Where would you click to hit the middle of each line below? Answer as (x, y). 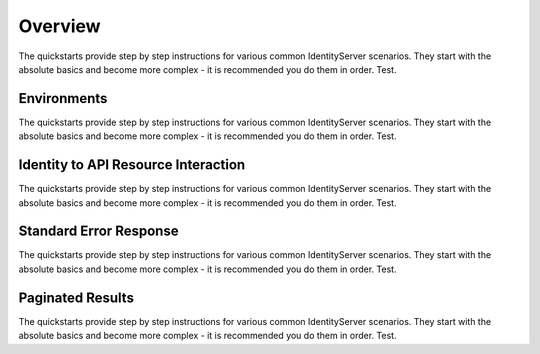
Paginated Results (76, 297)
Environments (63, 98)
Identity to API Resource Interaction (132, 165)
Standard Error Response (98, 231)
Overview (59, 26)
